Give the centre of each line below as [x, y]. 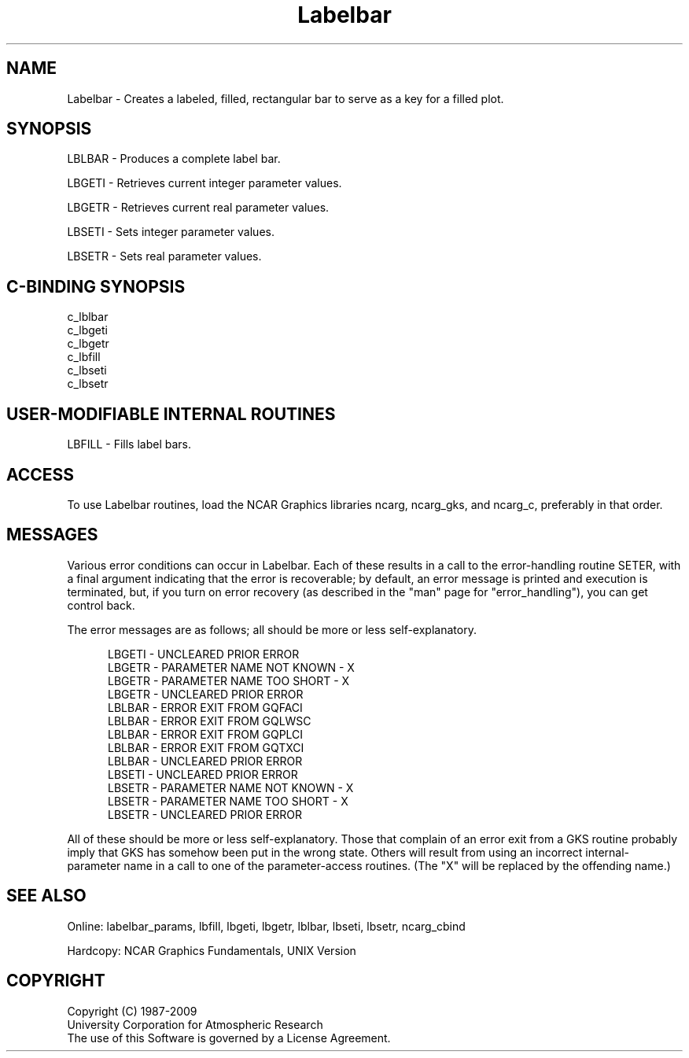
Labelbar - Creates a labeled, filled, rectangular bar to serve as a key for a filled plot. [286, 98]
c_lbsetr [88, 384]
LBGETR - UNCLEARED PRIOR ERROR [206, 694]
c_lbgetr [88, 344]
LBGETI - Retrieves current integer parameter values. [204, 183]
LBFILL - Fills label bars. [129, 444]
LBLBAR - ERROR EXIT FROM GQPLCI [206, 734]
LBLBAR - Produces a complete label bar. [174, 159]
